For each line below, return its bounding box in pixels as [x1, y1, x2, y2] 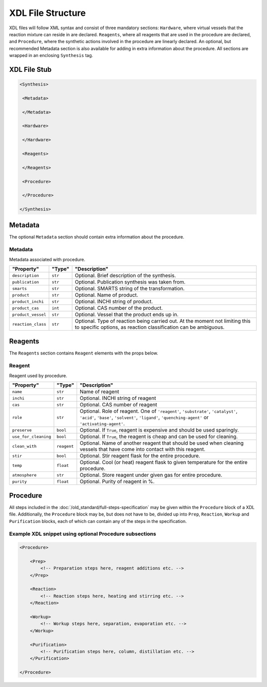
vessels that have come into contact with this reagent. [80, 446, 206, 453]
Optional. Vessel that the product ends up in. [75, 311, 179, 318]
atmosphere [12, 472, 37, 478]
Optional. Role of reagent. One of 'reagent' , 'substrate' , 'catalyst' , [80, 408, 238, 415]
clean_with [12, 444, 37, 449]
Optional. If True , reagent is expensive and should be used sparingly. [80, 427, 239, 434]
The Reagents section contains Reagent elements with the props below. [9, 350, 158, 356]
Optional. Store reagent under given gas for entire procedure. [80, 471, 222, 478]
